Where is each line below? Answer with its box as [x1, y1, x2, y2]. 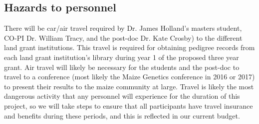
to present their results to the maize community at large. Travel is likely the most [4, 81, 254, 91]
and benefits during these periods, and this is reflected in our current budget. [4, 110, 240, 121]
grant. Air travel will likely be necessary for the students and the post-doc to [4, 62, 240, 72]
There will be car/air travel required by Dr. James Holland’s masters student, [4, 23, 242, 33]
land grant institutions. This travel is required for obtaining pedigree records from [4, 42, 255, 53]
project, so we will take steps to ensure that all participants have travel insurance [4, 100, 253, 111]
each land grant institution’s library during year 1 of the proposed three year [4, 52, 239, 62]
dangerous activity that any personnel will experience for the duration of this [4, 91, 240, 101]
